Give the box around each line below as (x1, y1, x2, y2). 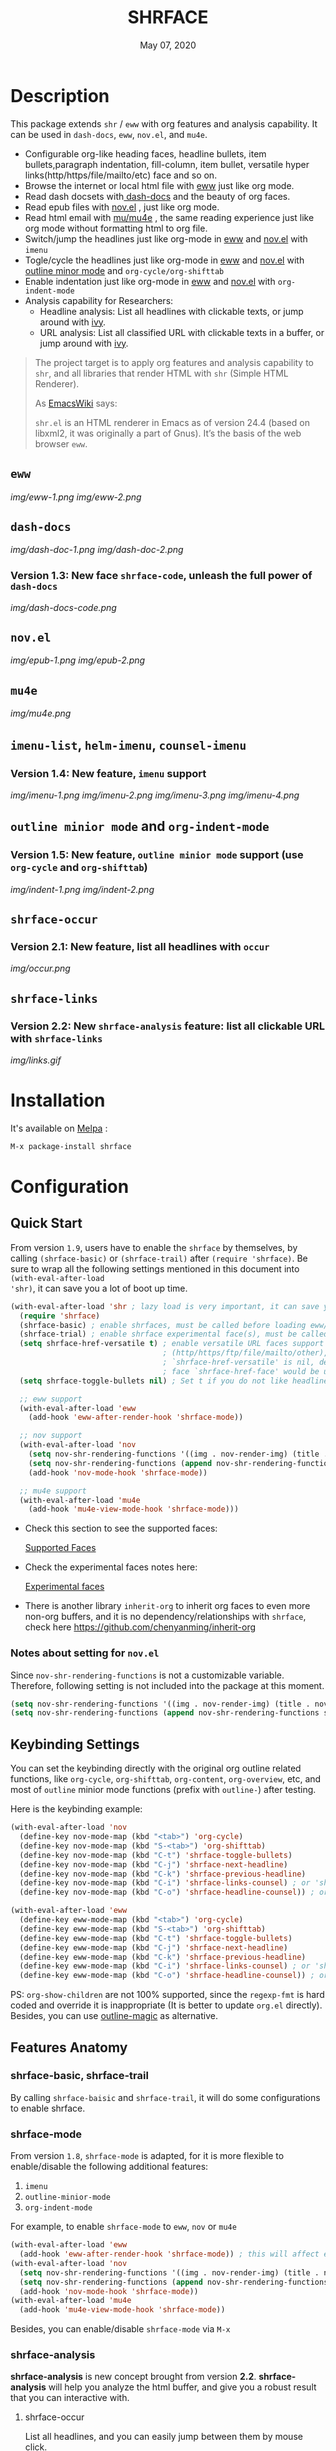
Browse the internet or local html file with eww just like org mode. (24, 179, 295, 191)
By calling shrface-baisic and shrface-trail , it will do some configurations (10, 2091, 321, 2103)
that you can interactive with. (10, 2392, 130, 2404)
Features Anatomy (10, 2039, 128, 2056)
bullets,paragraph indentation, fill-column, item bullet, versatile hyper (24, 158, 310, 170)
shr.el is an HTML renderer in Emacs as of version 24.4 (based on (34, 416, 310, 428)
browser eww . (34, 437, 88, 450)
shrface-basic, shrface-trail (10, 2069, 149, 2083)
